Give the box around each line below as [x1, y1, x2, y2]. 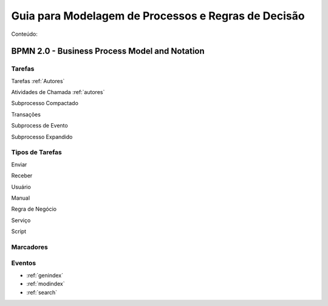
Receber [11, 172, 33, 179]
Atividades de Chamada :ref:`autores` [11, 89, 105, 96]
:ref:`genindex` [26, 271, 64, 279]
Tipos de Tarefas [11, 148, 62, 157]
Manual [11, 194, 30, 202]
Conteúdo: [11, 30, 38, 38]
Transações [11, 110, 41, 118]
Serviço [11, 216, 31, 224]
